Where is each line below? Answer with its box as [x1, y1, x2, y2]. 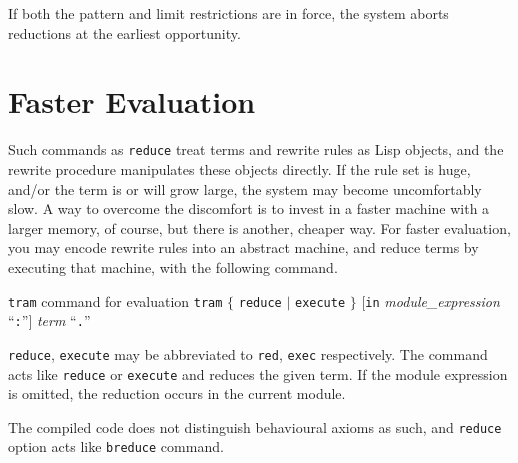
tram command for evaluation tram [8, 290, 223, 311]
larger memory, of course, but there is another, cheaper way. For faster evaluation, [8, 217, 511, 238]
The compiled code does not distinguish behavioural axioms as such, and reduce [8, 416, 502, 437]
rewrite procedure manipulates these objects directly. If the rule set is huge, [8, 158, 471, 179]
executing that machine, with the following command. [8, 256, 338, 277]
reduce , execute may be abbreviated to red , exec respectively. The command [8, 343, 488, 364]
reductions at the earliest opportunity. [8, 22, 241, 43]
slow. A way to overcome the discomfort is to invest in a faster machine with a [8, 198, 490, 219]
